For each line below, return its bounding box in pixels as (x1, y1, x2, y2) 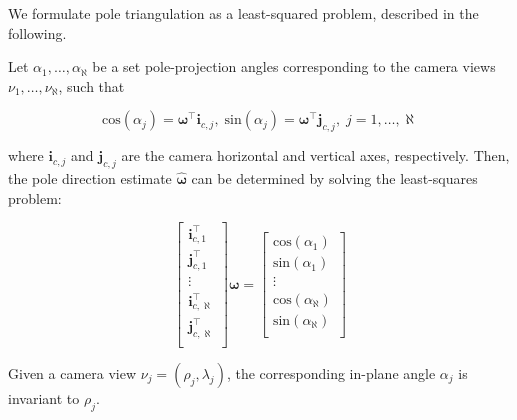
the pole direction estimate (8, 167, 172, 188)
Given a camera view (8, 362, 137, 383)
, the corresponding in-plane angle (226, 362, 436, 383)
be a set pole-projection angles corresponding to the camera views (92, 56, 496, 77)
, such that (58, 75, 125, 96)
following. (8, 22, 67, 43)
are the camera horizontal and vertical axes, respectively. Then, (121, 145, 510, 166)
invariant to (8, 387, 80, 408)
